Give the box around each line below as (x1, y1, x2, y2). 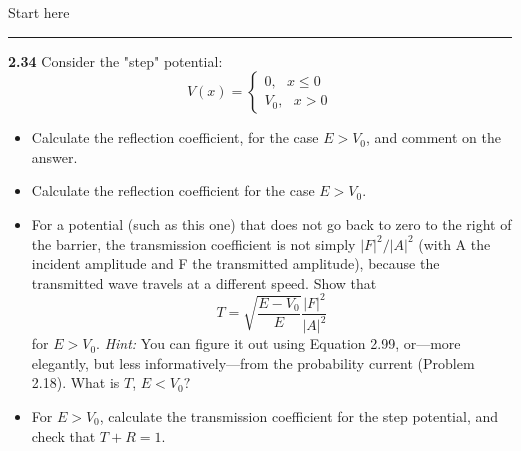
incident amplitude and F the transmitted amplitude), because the (31, 253, 440, 274)
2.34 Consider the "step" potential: (8, 50, 223, 71)
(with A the (418, 233, 491, 254)
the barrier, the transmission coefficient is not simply (31, 233, 356, 254)
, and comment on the (366, 127, 501, 148)
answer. (31, 146, 78, 167)
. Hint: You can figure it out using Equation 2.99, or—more (96, 333, 461, 354)
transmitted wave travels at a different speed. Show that (31, 272, 377, 293)
